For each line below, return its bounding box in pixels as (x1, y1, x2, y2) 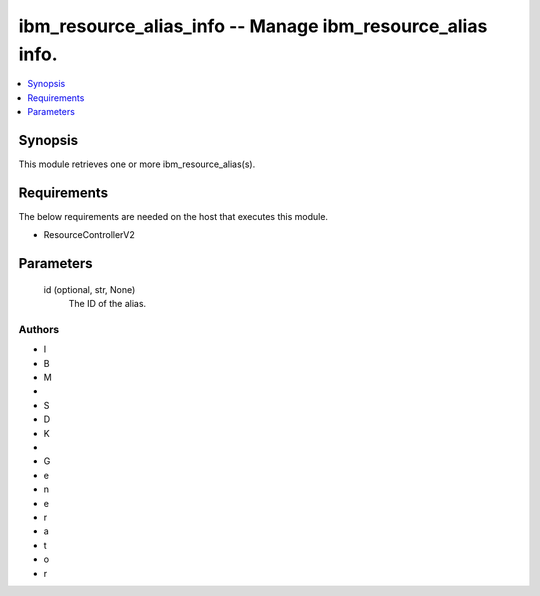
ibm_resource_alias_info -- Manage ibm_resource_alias (18, 15, 488, 37)
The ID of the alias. (68, 298, 147, 310)
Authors (18, 322, 60, 336)
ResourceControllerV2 (43, 229, 135, 241)
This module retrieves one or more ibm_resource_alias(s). (18, 158, 256, 170)
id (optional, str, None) (43, 283, 136, 295)
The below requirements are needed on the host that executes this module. (18, 210, 329, 222)
